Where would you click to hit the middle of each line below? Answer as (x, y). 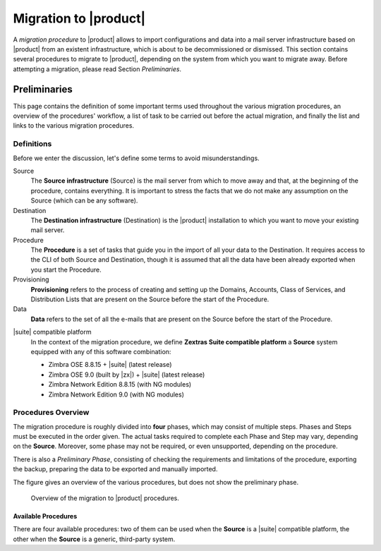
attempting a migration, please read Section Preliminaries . (97, 69)
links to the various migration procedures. (73, 126)
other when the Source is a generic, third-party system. (94, 539)
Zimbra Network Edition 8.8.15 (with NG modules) (120, 385)
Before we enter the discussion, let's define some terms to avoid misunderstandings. (137, 158)
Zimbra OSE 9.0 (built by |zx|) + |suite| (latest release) (127, 375)
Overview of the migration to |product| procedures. (105, 498)
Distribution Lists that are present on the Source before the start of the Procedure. (150, 299)
